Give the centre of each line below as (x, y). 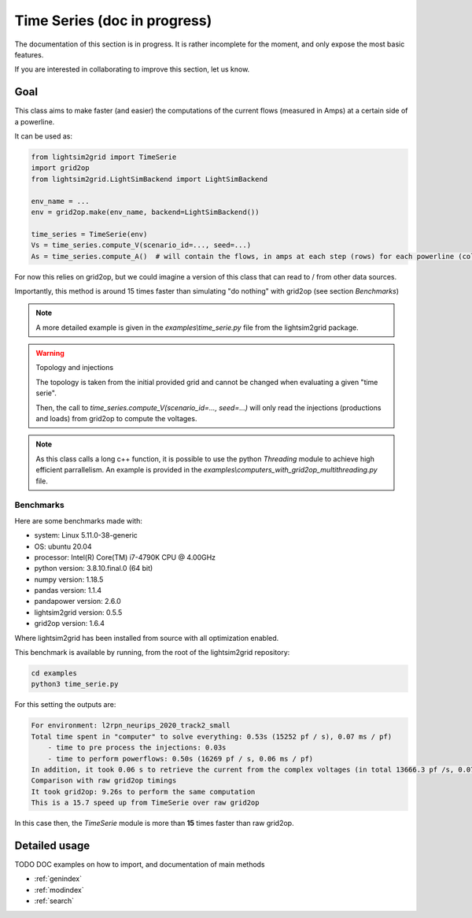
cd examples (54, 673)
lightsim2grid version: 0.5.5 (78, 612)
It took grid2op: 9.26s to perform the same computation (143, 792)
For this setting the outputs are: (65, 705)
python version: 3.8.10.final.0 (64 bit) (94, 568)
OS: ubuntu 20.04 (63, 546)
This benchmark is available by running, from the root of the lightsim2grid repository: (152, 653)
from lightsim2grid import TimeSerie (104, 157)
